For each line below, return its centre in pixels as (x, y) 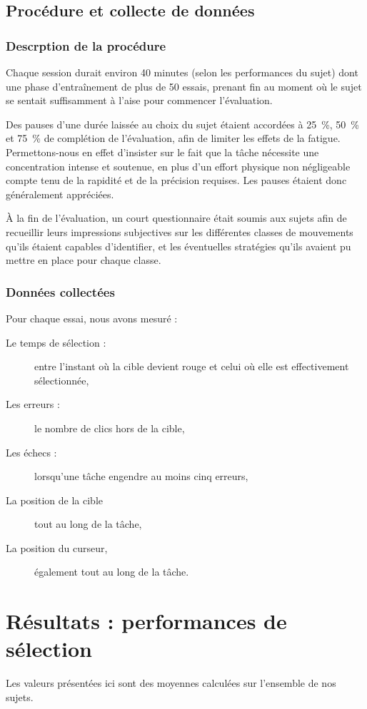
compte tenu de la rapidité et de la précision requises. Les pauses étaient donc (176, 180)
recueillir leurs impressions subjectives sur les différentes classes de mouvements (180, 231)
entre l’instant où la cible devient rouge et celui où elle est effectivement (192, 366)
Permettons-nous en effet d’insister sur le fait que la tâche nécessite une (162, 152)
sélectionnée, (62, 380)
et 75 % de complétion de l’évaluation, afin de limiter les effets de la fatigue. (173, 138)
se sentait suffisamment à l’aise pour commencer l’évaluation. (139, 100)
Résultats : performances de (146, 621)
